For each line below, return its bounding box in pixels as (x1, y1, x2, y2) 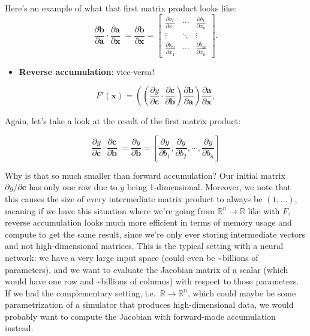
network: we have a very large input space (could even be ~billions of (5, 251, 258, 263)
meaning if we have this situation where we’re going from (5, 204, 215, 217)
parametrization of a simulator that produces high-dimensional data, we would (5, 298, 294, 311)
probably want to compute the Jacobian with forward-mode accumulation (5, 310, 276, 322)
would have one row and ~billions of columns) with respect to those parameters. (5, 275, 299, 287)
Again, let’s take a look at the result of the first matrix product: (5, 115, 241, 127)
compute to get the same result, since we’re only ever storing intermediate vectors (5, 227, 306, 240)
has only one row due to (29, 181, 118, 193)
